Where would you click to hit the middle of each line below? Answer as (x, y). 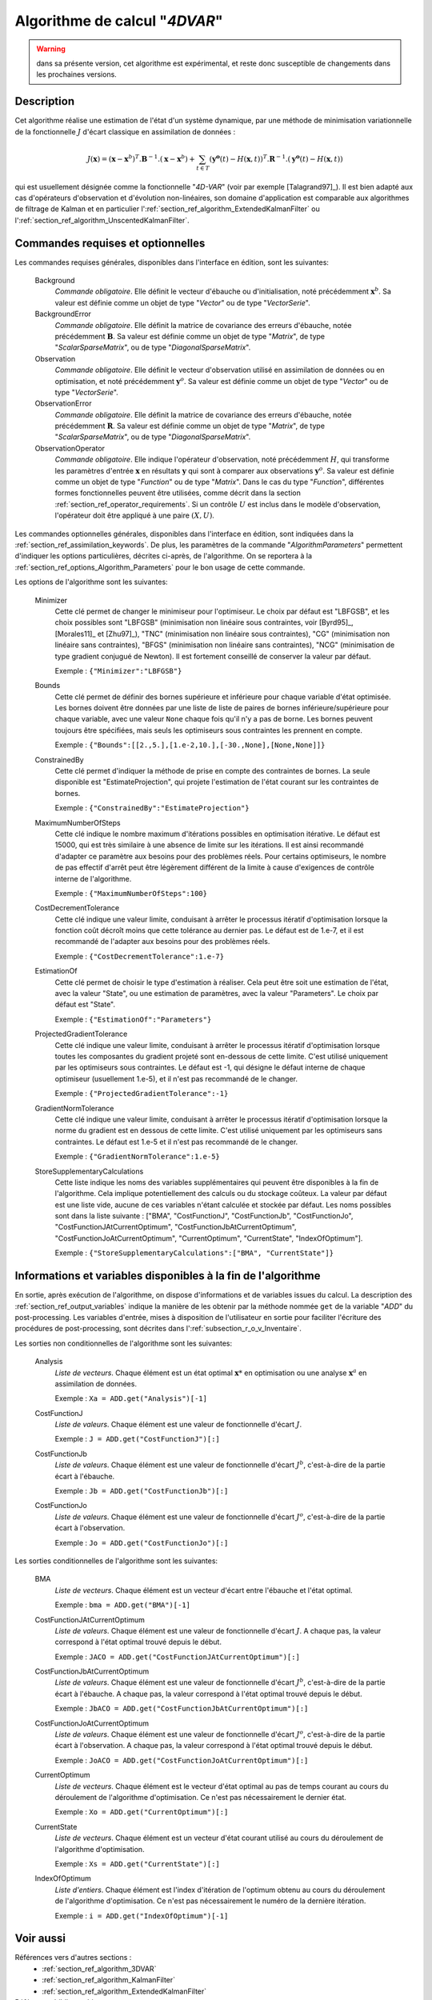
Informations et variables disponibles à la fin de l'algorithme (168, 1276)
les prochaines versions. (77, 74)
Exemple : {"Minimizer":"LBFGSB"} (118, 670)
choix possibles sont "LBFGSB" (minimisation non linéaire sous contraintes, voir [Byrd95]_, (204, 622)
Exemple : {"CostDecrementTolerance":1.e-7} (139, 956)
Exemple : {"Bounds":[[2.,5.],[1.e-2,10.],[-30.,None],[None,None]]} (190, 745)
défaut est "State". (85, 1005)
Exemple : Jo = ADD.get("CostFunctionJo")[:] (142, 1542)
